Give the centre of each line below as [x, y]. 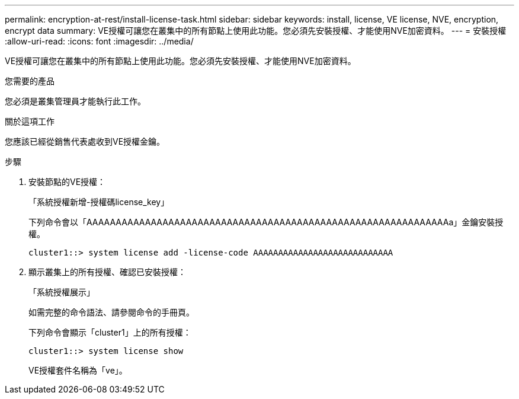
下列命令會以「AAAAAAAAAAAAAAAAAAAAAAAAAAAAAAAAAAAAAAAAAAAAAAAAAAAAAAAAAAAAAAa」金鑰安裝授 [266, 222]
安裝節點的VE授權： [67, 182]
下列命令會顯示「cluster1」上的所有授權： [110, 332]
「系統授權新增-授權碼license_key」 [99, 202]
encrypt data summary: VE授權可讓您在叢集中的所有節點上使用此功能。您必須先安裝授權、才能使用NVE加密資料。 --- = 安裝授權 [256, 31]
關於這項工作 [30, 121]
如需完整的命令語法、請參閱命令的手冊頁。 [111, 312]
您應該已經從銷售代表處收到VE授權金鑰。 [85, 141]
